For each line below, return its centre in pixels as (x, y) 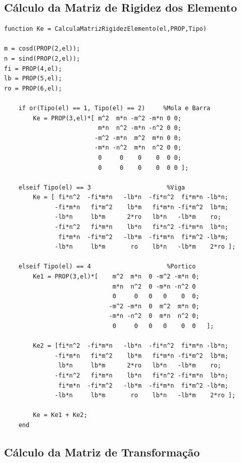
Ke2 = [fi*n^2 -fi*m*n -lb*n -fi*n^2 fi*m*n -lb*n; (131, 346)
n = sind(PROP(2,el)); (42, 58)
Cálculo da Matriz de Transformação (102, 452)
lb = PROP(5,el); (33, 79)
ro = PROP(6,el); (33, 88)
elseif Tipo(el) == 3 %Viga (102, 187)
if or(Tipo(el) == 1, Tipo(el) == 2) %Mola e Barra (114, 108)
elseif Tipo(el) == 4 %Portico (107, 267)
